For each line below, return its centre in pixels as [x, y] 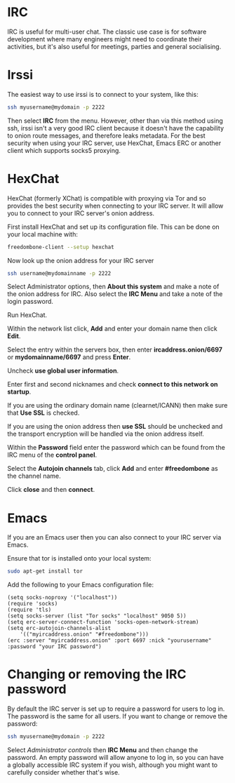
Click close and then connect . [51, 490]
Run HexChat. [27, 315]
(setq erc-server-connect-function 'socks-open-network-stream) [103, 622]
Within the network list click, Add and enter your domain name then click [112, 329]
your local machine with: [43, 234]
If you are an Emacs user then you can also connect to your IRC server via [114, 537]
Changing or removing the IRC [97, 675]
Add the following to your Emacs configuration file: [81, 585]
